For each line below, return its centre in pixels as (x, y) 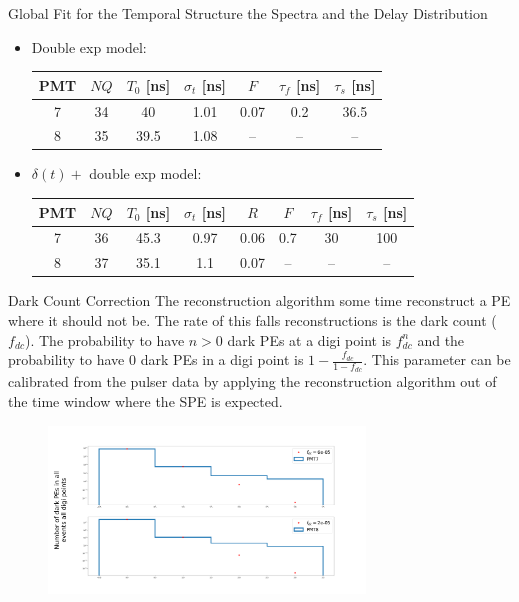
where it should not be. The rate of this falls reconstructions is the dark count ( (252, 319)
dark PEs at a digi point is (309, 339)
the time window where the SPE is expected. (145, 400)
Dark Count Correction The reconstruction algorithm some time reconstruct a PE (259, 300)
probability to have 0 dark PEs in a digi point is (156, 359)
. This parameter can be (437, 359)
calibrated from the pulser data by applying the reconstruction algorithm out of (252, 381)
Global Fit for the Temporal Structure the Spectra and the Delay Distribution (248, 13)
